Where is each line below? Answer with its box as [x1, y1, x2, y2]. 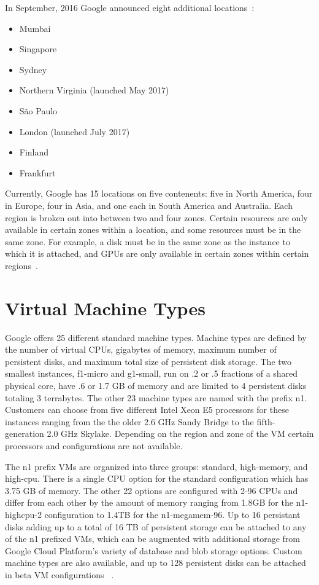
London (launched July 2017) [19, 125, 130, 138]
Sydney [19, 63, 47, 76]
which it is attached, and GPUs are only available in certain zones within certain [5, 247, 309, 260]
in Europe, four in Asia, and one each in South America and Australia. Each [5, 198, 293, 211]
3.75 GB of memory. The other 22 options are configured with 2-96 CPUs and [5, 484, 298, 497]
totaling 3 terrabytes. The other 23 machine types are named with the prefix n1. [5, 391, 307, 404]
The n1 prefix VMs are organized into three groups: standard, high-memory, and [5, 460, 308, 473]
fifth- [256, 415, 275, 428]
